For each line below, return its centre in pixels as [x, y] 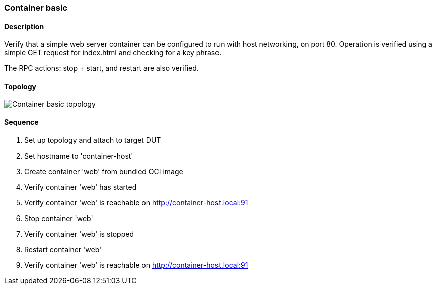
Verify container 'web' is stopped [79, 234]
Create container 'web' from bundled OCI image [104, 171]
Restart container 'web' [63, 249]
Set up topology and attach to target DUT [93, 140]
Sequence [21, 122]
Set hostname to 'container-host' [79, 156]
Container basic [36, 8]
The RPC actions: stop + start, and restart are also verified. [101, 68]
